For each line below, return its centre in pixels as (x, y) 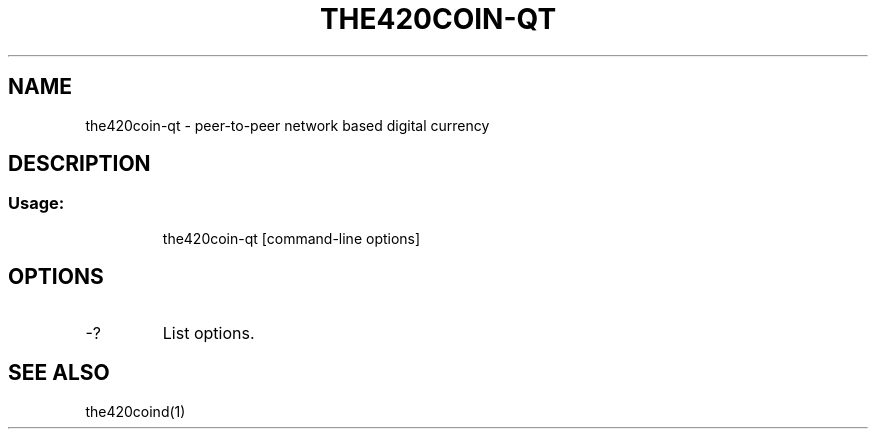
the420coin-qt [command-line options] (291, 238)
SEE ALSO (59, 373)
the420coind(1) (135, 411)
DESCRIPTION (79, 164)
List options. (208, 332)
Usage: (36, 203)
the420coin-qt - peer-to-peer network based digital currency (287, 125)
